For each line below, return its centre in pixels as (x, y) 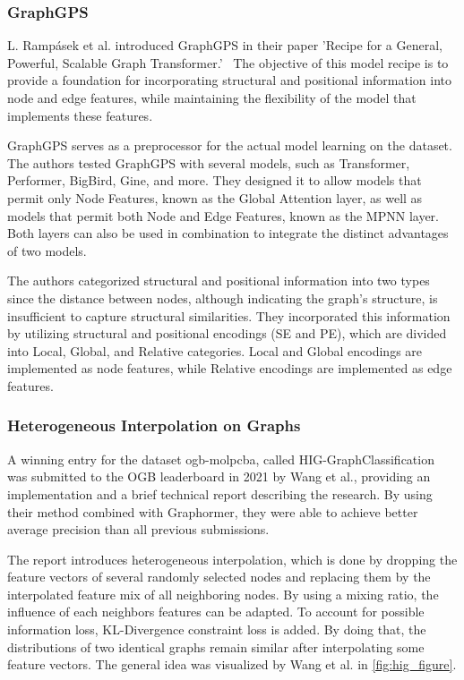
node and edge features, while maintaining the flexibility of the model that (212, 98)
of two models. (47, 250)
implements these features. (80, 115)
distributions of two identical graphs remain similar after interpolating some (216, 646)
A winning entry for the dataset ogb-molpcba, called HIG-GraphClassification (221, 459)
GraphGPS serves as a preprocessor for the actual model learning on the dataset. (230, 145)
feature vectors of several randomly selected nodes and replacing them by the (219, 577)
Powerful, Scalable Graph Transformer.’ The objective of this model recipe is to (228, 62)
